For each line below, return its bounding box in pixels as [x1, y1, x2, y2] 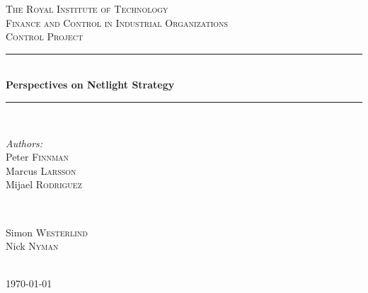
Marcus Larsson [6, 163, 76, 178]
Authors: [6, 135, 43, 150]
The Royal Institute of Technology [6, 1, 168, 16]
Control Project [6, 29, 84, 44]
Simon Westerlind [6, 224, 88, 239]
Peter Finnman [6, 149, 69, 164]
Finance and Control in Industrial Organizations [6, 15, 229, 30]
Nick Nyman [6, 239, 59, 253]
